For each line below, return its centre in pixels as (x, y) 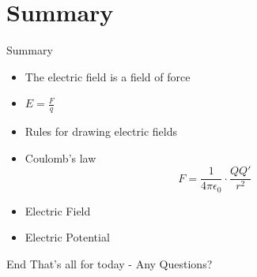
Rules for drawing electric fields (101, 131)
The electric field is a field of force (108, 76)
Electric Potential (67, 237)
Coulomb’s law (60, 157)
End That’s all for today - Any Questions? (110, 264)
